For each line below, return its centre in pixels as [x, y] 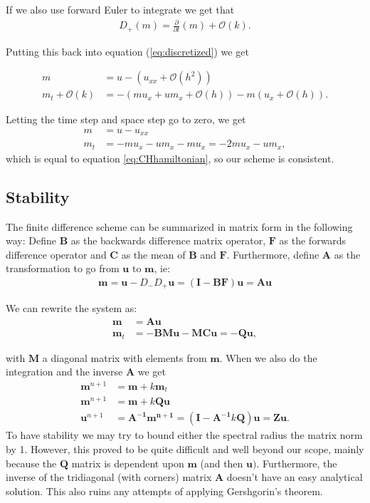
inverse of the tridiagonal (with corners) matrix [109, 477]
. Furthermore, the [297, 463]
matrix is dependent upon [128, 463]
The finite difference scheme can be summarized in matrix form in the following [179, 226]
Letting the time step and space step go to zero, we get [126, 119]
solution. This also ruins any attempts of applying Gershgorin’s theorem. [164, 491]
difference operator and [56, 254]
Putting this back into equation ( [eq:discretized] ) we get [127, 51]
